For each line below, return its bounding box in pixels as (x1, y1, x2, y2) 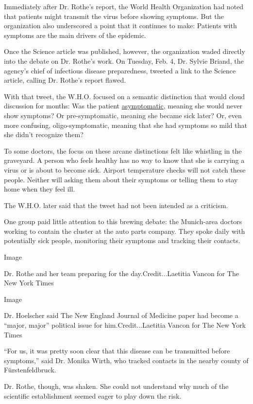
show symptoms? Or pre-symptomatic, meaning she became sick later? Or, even (4, 110, 242, 120)
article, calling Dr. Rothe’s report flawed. (4, 75, 126, 85)
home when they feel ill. (4, 184, 75, 194)
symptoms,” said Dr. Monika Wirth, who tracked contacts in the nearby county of (4, 355, 249, 365)
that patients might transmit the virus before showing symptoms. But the (4, 11, 224, 21)
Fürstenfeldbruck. (4, 365, 56, 375)
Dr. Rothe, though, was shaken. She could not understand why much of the (4, 381, 229, 391)
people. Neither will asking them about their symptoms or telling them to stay (4, 174, 238, 184)
